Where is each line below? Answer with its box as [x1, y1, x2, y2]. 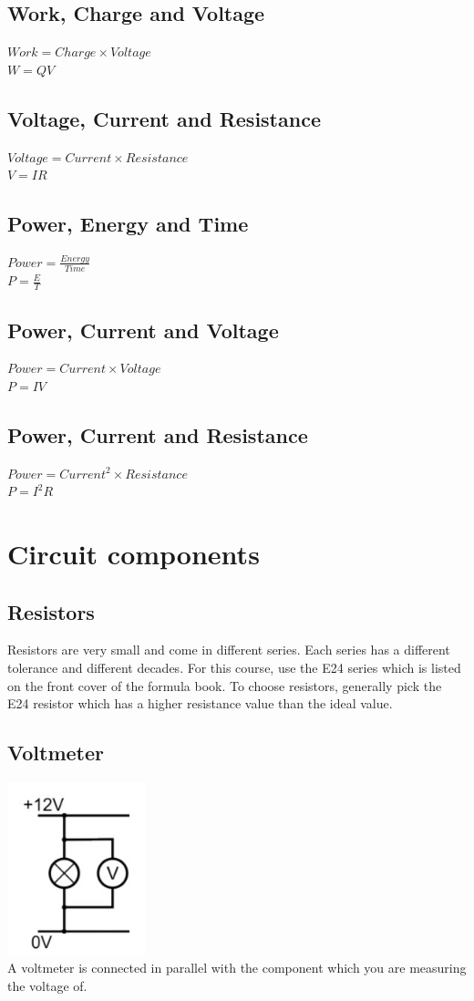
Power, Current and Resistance [7, 420, 308, 449]
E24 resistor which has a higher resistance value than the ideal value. [7, 694, 393, 713]
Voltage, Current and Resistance [7, 104, 321, 132]
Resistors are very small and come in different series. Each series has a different [7, 640, 450, 659]
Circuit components [7, 535, 260, 573]
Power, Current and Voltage [7, 315, 279, 344]
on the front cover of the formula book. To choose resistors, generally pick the [7, 676, 442, 695]
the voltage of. [7, 976, 88, 996]
